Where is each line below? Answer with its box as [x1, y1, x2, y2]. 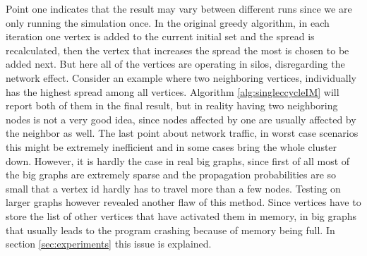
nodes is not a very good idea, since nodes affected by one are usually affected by [6, 111, 356, 126]
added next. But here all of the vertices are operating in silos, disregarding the [6, 56, 345, 71]
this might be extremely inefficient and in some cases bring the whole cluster [6, 139, 337, 154]
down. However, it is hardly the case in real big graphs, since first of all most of [6, 153, 350, 168]
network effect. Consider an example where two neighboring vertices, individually [6, 70, 356, 85]
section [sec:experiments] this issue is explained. [6, 236, 212, 251]
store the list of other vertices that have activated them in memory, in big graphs [6, 208, 357, 223]
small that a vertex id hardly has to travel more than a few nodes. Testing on [6, 181, 341, 195]
